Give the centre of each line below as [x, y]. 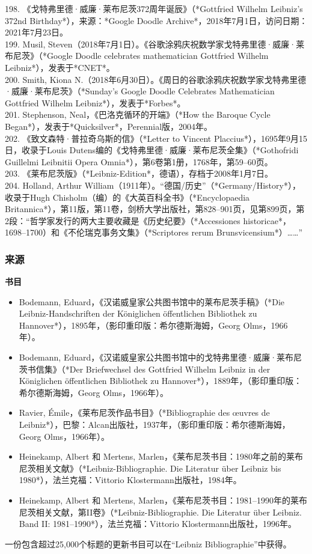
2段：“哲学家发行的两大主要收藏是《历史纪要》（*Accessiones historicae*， [148, 220]
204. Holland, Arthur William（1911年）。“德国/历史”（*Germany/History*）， [153, 185]
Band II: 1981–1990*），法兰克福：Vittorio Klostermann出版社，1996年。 [158, 524]
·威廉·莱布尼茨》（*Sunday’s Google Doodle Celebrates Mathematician [140, 91]
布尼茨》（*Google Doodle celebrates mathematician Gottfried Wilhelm [137, 56]
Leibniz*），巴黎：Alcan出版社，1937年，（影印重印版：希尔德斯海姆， [154, 425]
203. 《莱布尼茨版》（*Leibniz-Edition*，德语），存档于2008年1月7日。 [139, 173]
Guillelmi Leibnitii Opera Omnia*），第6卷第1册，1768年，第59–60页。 [139, 161]
